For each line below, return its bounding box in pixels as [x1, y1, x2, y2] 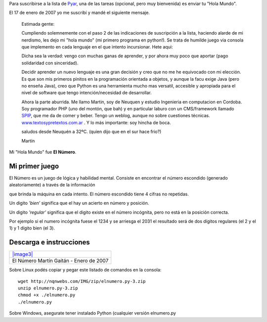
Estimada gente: [21, 21, 54, 27]
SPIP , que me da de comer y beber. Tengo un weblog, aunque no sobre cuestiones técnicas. [21, 113, 210, 119]
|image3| [12, 251, 33, 258]
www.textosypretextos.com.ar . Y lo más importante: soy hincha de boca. [21, 119, 171, 126]
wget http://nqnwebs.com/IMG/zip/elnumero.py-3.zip [18, 278, 146, 284]
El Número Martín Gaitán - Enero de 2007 [12, 257, 109, 264]
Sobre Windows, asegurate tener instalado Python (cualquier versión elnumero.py [9, 310, 177, 316]
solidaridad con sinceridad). [21, 60, 79, 66]
